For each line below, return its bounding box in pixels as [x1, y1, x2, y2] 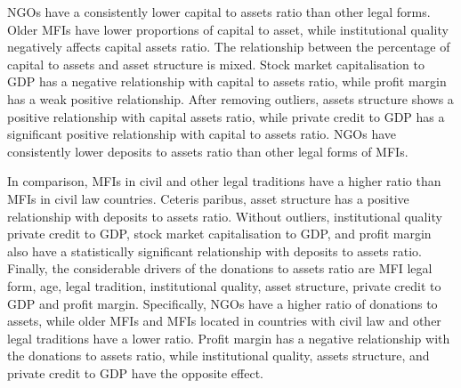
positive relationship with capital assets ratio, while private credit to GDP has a [7, 107, 445, 125]
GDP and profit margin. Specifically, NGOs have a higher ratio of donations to [7, 294, 438, 312]
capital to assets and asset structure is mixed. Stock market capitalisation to [7, 54, 425, 73]
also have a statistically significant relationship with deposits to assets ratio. [7, 241, 422, 260]
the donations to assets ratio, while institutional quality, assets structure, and [7, 346, 430, 365]
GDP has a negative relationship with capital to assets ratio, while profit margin [7, 72, 447, 91]
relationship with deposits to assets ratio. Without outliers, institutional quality [7, 206, 442, 225]
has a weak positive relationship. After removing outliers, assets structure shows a [7, 89, 454, 108]
